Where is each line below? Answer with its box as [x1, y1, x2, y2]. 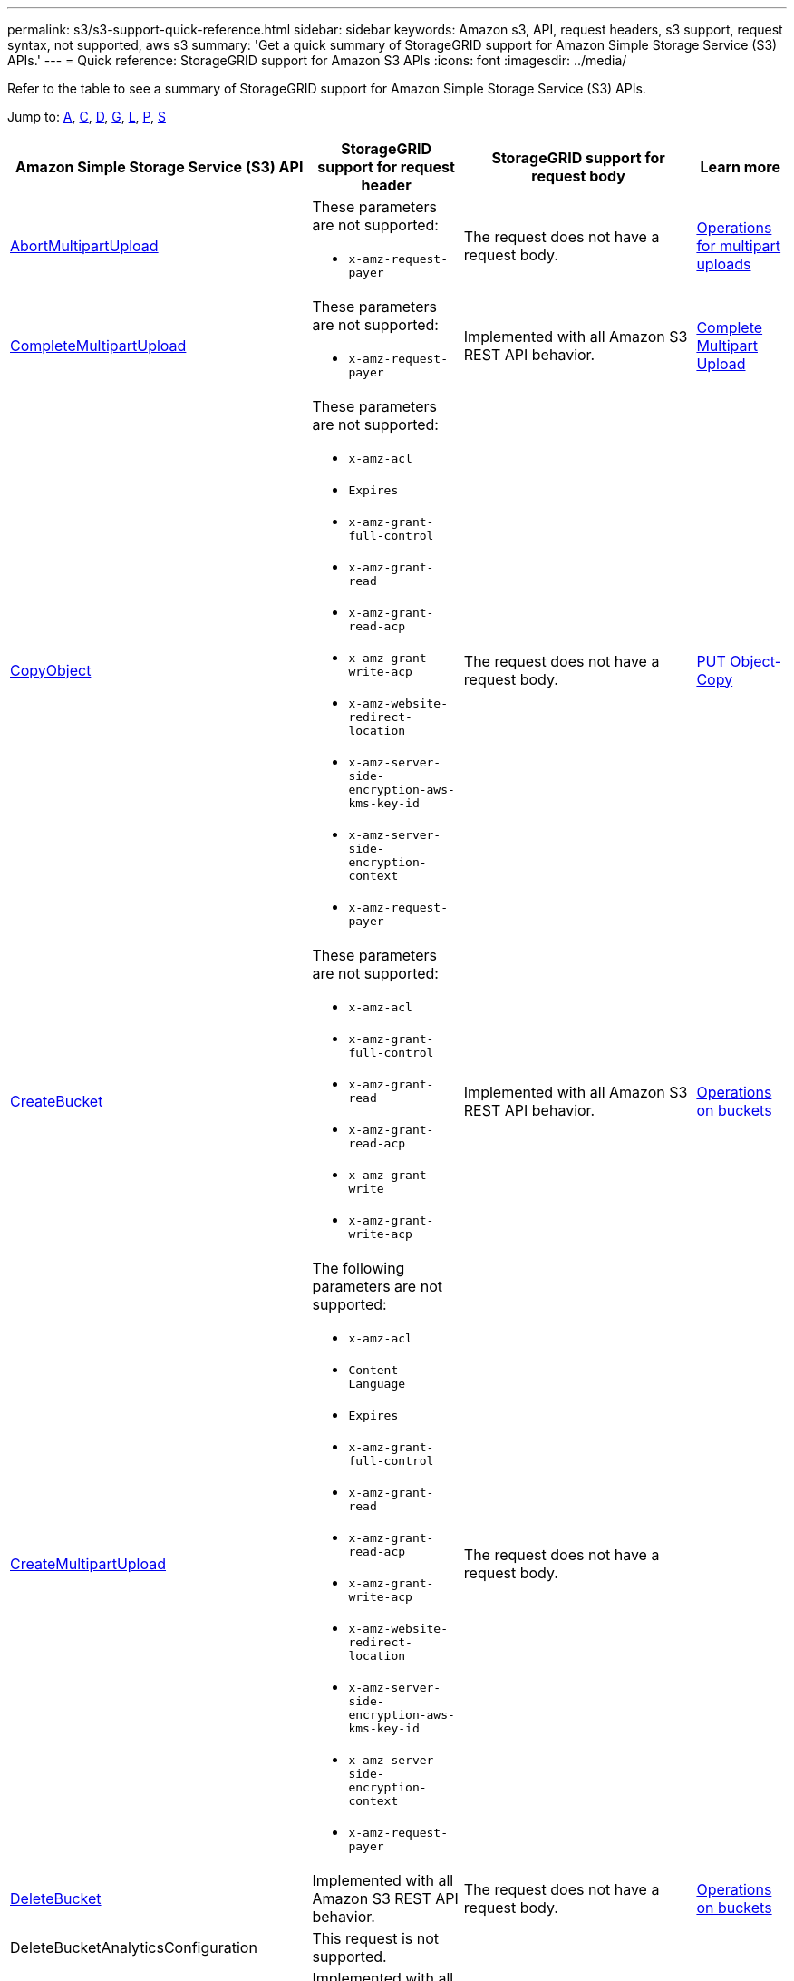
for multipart [696, 237, 781, 255]
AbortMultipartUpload [10, 237, 159, 255]
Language [348, 1377, 406, 1391]
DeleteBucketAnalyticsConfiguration [10, 1938, 257, 1957]
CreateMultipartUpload [10, 1554, 167, 1573]
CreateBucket [10, 1091, 103, 1110]
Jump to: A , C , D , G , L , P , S [7, 109, 166, 124]
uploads [696, 255, 751, 273]
